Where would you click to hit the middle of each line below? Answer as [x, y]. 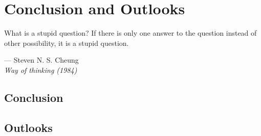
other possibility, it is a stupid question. [67, 43]
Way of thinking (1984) [41, 70]
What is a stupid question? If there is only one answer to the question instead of [130, 33]
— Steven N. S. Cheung [41, 60]
